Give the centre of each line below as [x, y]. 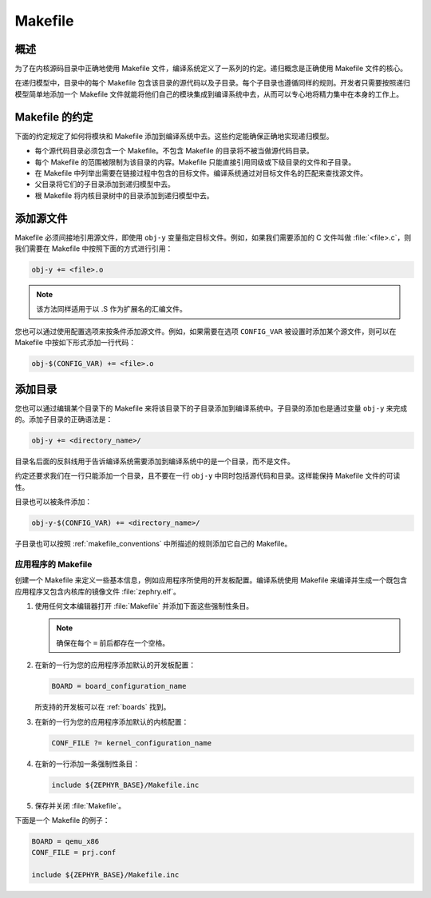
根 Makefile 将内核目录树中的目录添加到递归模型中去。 [125, 195]
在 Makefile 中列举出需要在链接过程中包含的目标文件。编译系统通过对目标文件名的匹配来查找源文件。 [201, 173]
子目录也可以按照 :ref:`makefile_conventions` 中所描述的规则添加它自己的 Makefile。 [153, 544]
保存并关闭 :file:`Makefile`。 [80, 805]
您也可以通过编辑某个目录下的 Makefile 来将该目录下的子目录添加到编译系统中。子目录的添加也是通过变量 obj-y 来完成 [211, 408]
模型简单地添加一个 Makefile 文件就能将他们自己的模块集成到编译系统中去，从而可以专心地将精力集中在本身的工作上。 [209, 94]
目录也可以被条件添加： [53, 502]
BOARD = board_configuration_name [119, 686]
